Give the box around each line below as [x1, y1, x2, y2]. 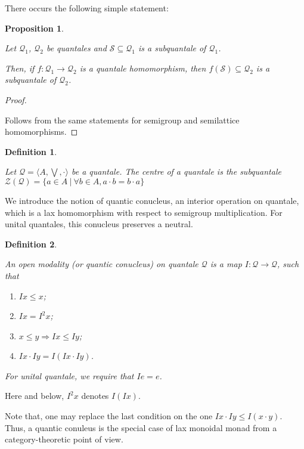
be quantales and [46, 42, 107, 54]
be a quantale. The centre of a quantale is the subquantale [71, 165, 281, 178]
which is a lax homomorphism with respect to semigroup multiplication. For [5, 206, 283, 218]
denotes [81, 389, 109, 402]
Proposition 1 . [5, 21, 64, 34]
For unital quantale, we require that [5, 369, 134, 382]
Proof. [5, 93, 27, 106]
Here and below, [5, 389, 64, 402]
